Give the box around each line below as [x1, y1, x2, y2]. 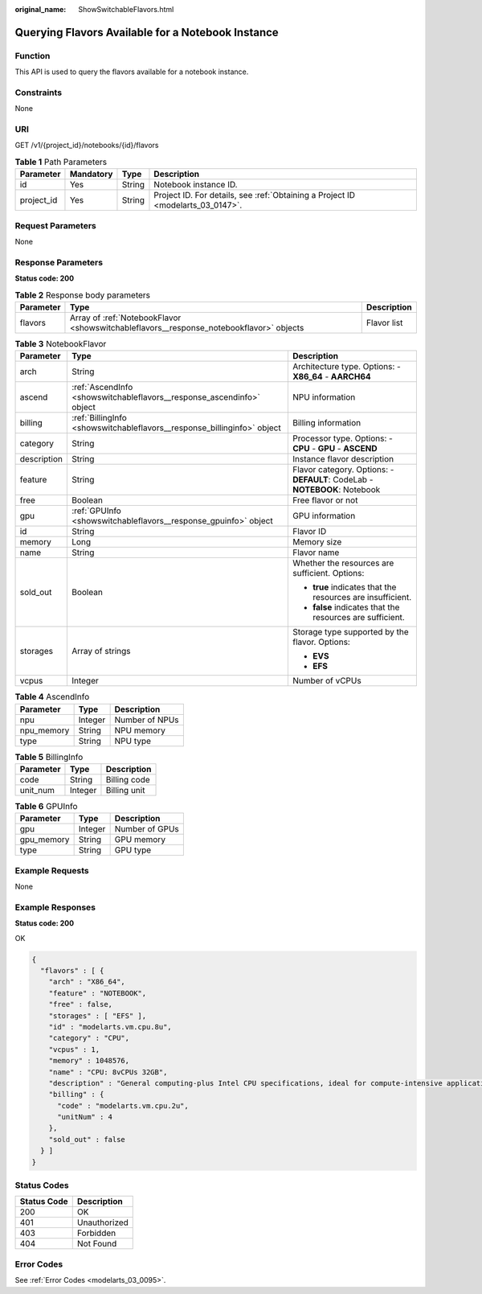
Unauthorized [76, 1217, 129, 1228]
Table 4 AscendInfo [14, 692, 90, 703]
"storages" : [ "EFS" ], [48, 1011, 147, 1021]
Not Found [76, 1239, 117, 1250]
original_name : [14, 5, 67, 14]
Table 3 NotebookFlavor [14, 339, 107, 350]
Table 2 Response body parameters [14, 290, 150, 301]
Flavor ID [292, 526, 327, 537]
